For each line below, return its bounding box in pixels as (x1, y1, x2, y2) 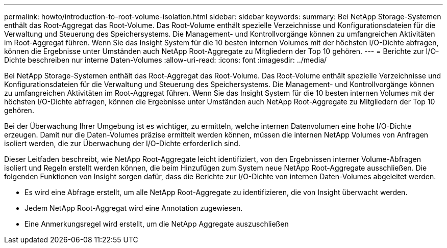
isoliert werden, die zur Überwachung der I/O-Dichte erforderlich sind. (4, 139, 240, 148)
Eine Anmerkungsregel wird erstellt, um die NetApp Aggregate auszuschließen (24, 219, 289, 228)
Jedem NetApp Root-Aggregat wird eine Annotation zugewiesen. (24, 204, 243, 212)
